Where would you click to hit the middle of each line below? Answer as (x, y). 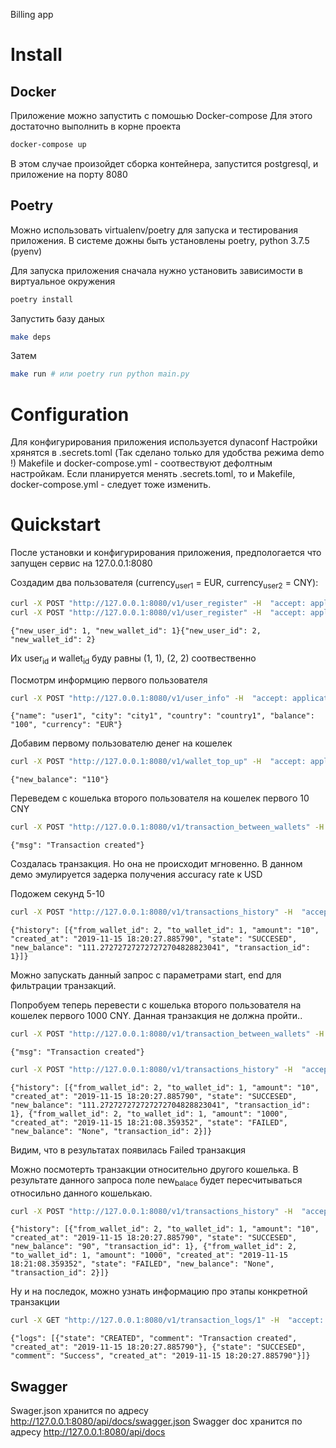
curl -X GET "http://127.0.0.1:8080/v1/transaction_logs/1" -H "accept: (167, 1320)
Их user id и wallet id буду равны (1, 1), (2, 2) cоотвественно (133, 659)
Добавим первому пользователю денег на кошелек (121, 743)
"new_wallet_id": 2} (53, 639)
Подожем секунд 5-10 (57, 894)
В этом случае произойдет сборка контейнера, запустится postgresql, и (164, 163)
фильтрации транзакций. (63, 986)
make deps (31, 337)
